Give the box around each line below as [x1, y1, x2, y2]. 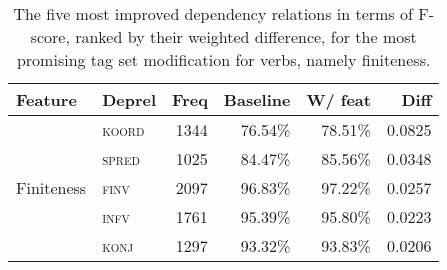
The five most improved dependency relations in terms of [13, 2, 413, 25]
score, [30, 25, 70, 48]
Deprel [102, 88, 157, 111]
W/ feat [306, 88, 371, 111]
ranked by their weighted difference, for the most [75, 25, 417, 48]
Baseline [223, 88, 291, 111]
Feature [16, 88, 77, 111]
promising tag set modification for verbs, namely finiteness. [16, 48, 431, 71]
